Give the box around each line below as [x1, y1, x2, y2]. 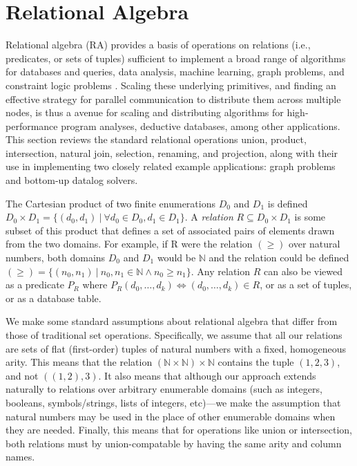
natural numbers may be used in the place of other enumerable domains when [6, 409, 336, 423]
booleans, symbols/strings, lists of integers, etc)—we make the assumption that [6, 395, 341, 409]
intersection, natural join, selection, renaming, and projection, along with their [6, 145, 338, 160]
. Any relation [191, 263, 251, 278]
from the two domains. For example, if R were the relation [6, 236, 253, 251]
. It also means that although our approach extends [98, 368, 316, 382]
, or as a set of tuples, [260, 277, 352, 292]
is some [294, 209, 326, 224]
